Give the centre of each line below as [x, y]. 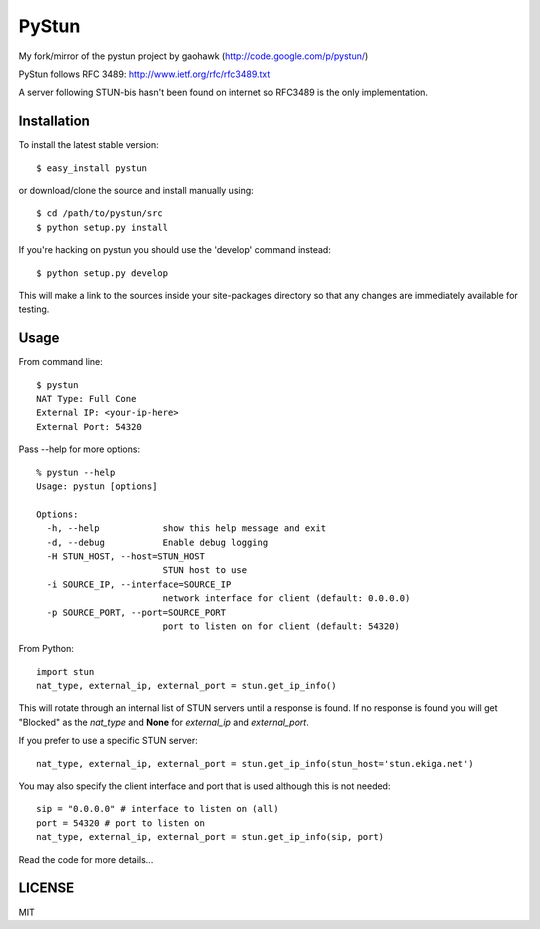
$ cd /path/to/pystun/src [100, 213]
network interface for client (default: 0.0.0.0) [286, 598]
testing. [34, 309]
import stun [65, 671]
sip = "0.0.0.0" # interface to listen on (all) [157, 809]
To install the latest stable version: [88, 145]
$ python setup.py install [102, 227]
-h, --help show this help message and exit [186, 528]
